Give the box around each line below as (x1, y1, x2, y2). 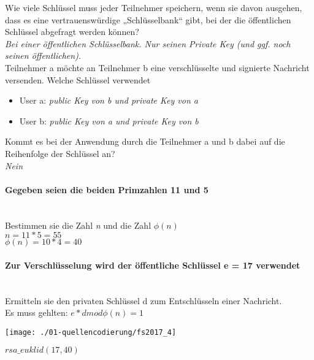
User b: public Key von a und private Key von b (19, 114, 199, 127)
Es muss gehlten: (5, 306, 68, 319)
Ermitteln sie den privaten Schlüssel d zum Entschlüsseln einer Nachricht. (5, 294, 282, 307)
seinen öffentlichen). (5, 49, 82, 62)
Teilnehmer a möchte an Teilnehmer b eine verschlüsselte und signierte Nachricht (5, 61, 310, 74)
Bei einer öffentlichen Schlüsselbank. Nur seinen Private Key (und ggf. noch (5, 37, 291, 50)
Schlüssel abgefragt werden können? (5, 25, 139, 38)
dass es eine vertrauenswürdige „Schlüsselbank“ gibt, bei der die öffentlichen (5, 13, 291, 26)
